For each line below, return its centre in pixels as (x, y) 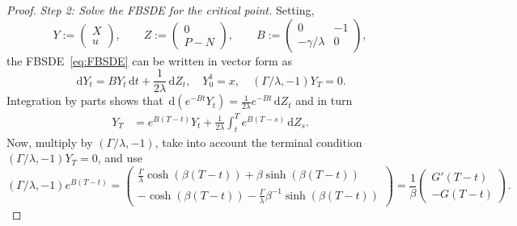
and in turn (324, 100)
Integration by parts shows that (85, 100)
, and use (120, 158)
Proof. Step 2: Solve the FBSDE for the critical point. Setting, (161, 10)
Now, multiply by (50, 142)
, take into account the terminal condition (258, 142)
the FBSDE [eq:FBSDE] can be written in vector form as (149, 60)
